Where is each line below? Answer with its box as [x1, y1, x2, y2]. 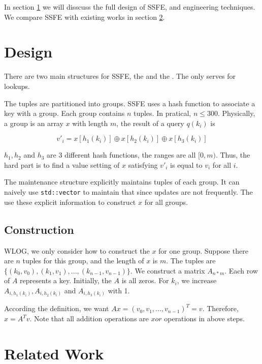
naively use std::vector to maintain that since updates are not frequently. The [4, 187, 253, 197]
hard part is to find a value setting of [4, 159, 120, 170]
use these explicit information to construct [4, 196, 136, 207]
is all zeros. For [121, 275, 169, 286]
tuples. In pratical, [133, 108, 191, 118]
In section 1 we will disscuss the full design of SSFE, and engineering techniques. [4, 2, 255, 12]
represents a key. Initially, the [20, 275, 112, 286]
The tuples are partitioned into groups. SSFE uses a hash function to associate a [4, 98, 255, 108]
